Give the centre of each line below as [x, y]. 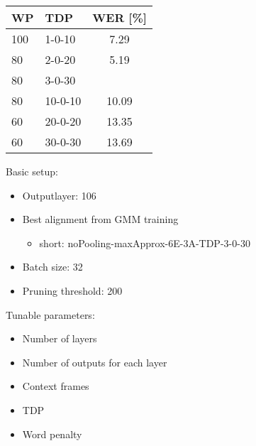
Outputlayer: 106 [59, 195]
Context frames [56, 386]
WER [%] [119, 17]
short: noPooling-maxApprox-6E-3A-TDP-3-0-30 [145, 243]
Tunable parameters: [50, 314]
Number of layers [60, 338]
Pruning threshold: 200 [72, 290]
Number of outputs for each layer [95, 362]
